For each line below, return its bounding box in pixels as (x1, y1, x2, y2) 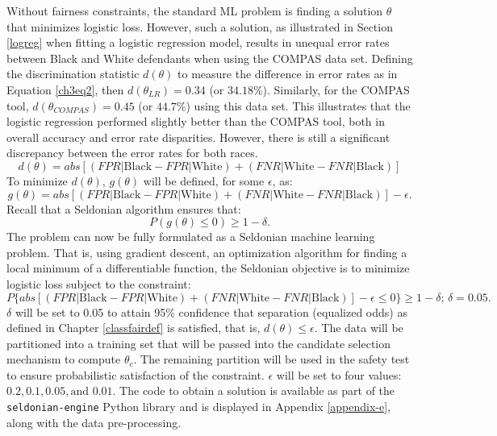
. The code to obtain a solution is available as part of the (112, 382, 395, 399)
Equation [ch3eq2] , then (6, 81, 124, 98)
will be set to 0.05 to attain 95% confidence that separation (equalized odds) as (15, 303, 407, 320)
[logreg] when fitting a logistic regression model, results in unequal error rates (6, 34, 390, 51)
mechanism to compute (6, 351, 121, 367)
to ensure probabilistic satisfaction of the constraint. (6, 366, 265, 383)
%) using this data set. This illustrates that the (176, 97, 411, 114)
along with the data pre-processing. (6, 413, 182, 430)
